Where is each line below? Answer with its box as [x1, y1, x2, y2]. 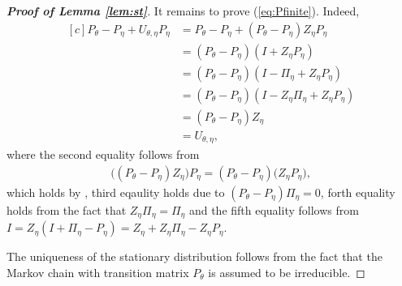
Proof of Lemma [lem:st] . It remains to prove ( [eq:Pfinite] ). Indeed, [6, 2, 360, 19]
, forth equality [320, 183, 396, 200]
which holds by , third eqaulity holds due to [6, 183, 225, 200]
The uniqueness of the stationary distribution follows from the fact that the [6, 248, 383, 265]
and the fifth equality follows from [188, 201, 359, 218]
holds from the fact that [6, 201, 127, 218]
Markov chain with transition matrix [6, 263, 189, 280]
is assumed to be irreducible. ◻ [208, 263, 365, 280]
